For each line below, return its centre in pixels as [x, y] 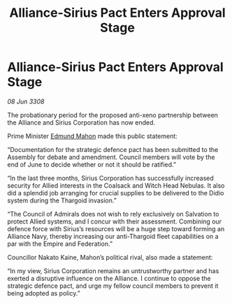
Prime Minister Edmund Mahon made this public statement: [93, 136]
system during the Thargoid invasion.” [62, 200]
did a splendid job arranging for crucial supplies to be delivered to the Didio [116, 193]
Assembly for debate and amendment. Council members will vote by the [111, 157]
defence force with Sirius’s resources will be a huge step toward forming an [116, 228]
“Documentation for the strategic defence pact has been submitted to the [113, 149]
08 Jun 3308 [26, 101]
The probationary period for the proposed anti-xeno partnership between [113, 115]
